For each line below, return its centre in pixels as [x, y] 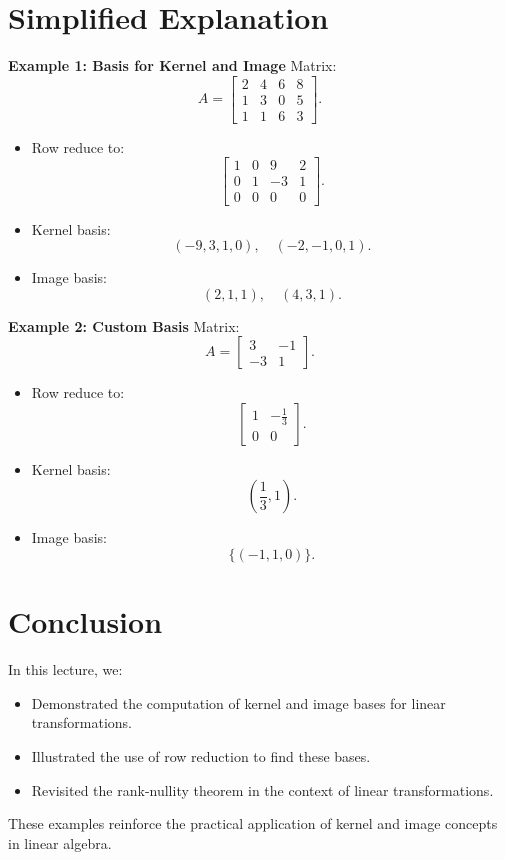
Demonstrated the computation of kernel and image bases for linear [238, 702]
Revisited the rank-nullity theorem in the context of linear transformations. [262, 789]
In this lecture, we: [65, 669]
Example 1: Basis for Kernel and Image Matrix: [172, 65]
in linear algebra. [60, 842]
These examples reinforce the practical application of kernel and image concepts [253, 823]
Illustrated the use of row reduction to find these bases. [201, 755]
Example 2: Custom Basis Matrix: [124, 325]
